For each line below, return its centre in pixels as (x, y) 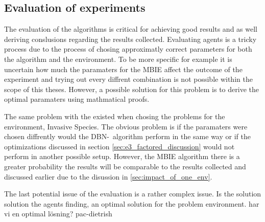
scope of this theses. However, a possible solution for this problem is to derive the (131, 89)
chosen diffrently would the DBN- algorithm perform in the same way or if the (127, 136)
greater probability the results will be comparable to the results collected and (125, 166)
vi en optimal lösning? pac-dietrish (58, 214)
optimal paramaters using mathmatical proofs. (77, 99)
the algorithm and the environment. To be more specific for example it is (118, 59)
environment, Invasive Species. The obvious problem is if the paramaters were (126, 126)
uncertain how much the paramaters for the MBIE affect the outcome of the (123, 69)
